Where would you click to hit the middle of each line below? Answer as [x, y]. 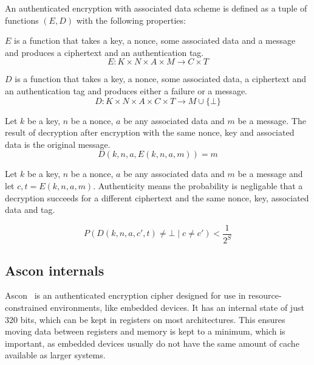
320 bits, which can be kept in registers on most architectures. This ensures [145, 319]
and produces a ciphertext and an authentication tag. [104, 52]
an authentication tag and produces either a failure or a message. [126, 90]
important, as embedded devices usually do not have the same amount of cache [152, 343]
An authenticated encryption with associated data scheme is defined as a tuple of [156, 8]
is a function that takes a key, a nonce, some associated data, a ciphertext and [161, 79]
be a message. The [272, 120]
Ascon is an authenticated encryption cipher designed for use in [125, 295]
